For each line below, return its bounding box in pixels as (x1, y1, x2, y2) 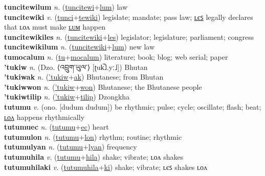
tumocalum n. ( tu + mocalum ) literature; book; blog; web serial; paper (4, 51, 228, 62)
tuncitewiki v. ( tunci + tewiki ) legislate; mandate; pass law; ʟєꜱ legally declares (4, 11, 253, 22)
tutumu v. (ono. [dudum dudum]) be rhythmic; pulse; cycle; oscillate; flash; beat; (4, 101, 261, 112)
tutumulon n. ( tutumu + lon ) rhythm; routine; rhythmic (4, 131, 182, 142)
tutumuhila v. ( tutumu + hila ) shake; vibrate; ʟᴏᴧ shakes (4, 151, 184, 162)
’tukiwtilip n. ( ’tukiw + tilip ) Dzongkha (4, 91, 130, 102)
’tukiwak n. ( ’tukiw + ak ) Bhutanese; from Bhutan (4, 71, 164, 82)
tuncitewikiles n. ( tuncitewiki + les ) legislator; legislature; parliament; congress (4, 31, 254, 42)
